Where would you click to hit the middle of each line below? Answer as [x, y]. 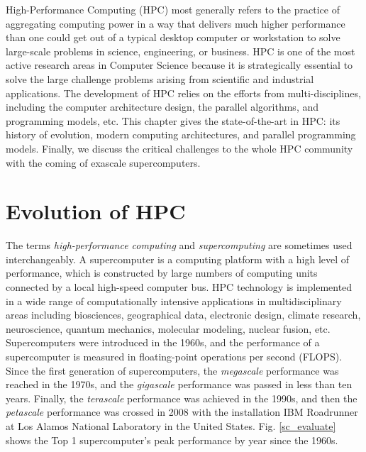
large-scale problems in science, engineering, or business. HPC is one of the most [181, 51]
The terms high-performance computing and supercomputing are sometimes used [179, 245]
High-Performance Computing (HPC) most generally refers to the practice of [173, 9]
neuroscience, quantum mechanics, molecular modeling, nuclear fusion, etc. [168, 328]
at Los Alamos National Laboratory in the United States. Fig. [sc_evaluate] [171, 425]
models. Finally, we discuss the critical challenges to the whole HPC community [179, 148]
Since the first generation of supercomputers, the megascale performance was [172, 370]
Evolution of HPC [96, 211]
